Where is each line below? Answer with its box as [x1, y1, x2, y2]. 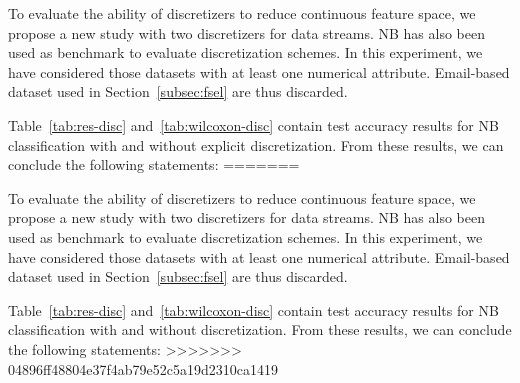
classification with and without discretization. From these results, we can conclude [8, 319, 512, 340]
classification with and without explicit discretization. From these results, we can [8, 134, 504, 155]
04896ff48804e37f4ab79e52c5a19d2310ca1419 [8, 358, 278, 379]
